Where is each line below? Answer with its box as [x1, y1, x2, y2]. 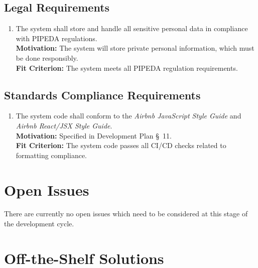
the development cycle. [4, 218, 74, 229]
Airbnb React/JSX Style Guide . [16, 120, 112, 130]
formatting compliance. [16, 150, 87, 160]
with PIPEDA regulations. [16, 33, 97, 43]
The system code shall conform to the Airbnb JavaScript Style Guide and [16, 110, 241, 121]
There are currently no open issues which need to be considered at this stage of [4, 208, 248, 219]
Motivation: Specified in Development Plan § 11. [16, 130, 172, 141]
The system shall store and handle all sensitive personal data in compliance [16, 23, 248, 34]
